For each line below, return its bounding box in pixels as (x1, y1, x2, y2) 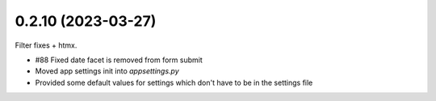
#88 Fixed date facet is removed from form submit (35, 55, 203, 65)
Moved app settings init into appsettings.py (35, 66, 179, 76)
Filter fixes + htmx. (15, 40, 78, 50)
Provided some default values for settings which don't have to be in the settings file (35, 78, 313, 87)
